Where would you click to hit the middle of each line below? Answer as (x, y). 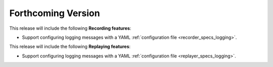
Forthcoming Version (55, 13)
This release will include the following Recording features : (70, 28)
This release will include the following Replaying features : (70, 47)
